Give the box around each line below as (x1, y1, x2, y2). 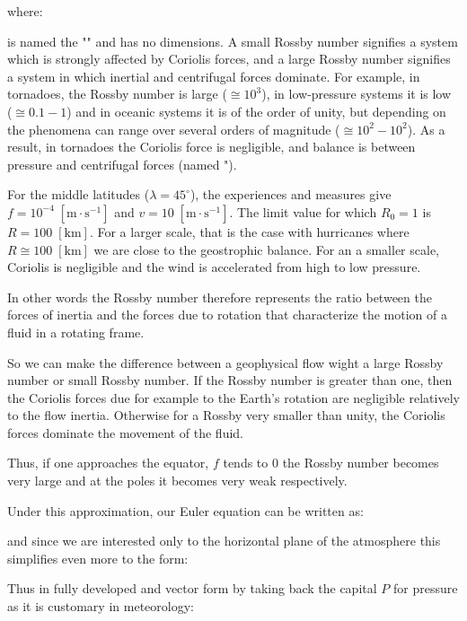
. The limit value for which (229, 202, 377, 221)
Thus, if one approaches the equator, (7, 453, 209, 472)
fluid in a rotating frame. (7, 322, 145, 341)
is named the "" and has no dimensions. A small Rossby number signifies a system (7, 31, 458, 50)
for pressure (392, 579, 458, 598)
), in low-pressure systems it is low (261, 84, 452, 103)
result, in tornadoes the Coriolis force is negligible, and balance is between (7, 137, 416, 156)
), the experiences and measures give (189, 185, 392, 204)
